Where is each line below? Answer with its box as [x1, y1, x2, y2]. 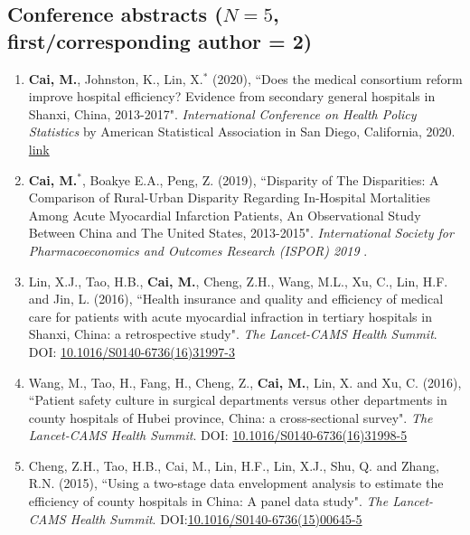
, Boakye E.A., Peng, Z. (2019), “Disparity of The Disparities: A [82, 170, 439, 189]
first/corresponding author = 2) [7, 26, 313, 54]
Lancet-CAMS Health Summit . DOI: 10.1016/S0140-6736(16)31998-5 [28, 426, 408, 445]
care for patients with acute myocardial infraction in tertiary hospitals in [28, 306, 432, 325]
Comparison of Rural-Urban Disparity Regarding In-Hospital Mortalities [28, 188, 430, 207]
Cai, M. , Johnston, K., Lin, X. [28, 69, 203, 88]
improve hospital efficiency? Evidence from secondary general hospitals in [28, 87, 436, 106]
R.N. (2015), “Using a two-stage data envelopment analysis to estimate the [28, 474, 444, 493]
